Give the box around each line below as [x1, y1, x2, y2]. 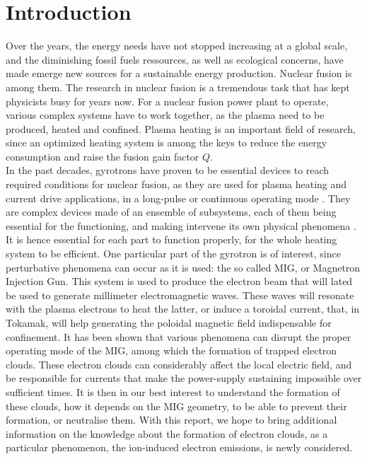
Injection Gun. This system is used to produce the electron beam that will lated [6, 274, 353, 289]
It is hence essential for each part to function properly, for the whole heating [6, 232, 337, 247]
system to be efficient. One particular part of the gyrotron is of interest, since [6, 246, 341, 261]
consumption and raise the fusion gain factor [6, 149, 199, 163]
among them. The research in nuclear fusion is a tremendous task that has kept [6, 79, 350, 94]
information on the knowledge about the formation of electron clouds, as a [6, 426, 328, 441]
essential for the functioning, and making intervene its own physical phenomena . [6, 218, 356, 233]
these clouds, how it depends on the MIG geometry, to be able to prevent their [6, 398, 347, 413]
